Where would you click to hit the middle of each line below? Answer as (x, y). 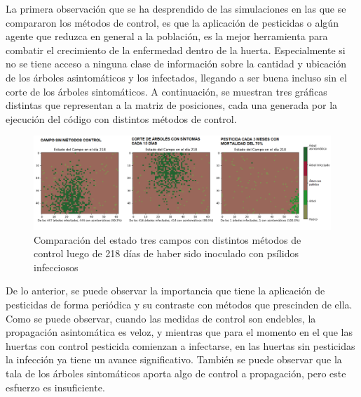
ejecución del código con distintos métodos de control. (121, 118)
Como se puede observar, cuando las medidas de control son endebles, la (161, 318)
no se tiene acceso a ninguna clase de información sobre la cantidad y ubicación (176, 64)
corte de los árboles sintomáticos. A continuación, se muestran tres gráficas (166, 91)
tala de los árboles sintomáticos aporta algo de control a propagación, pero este (176, 373)
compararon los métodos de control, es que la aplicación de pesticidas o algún (172, 22)
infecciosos (56, 267)
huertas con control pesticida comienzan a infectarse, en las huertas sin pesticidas (180, 345)
